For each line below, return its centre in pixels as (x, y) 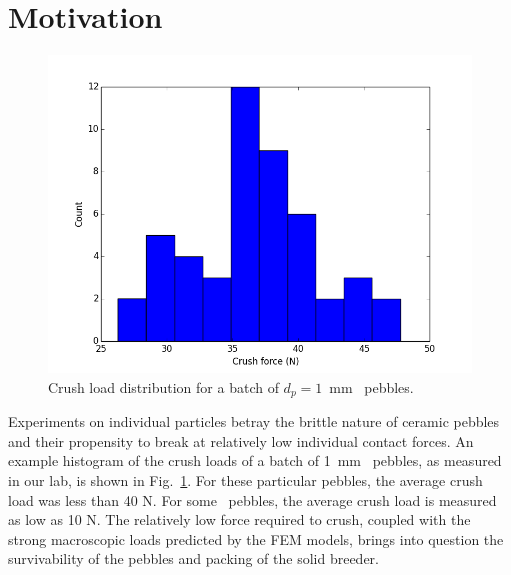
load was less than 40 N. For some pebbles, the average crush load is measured (252, 499)
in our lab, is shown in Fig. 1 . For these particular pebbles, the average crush (245, 479)
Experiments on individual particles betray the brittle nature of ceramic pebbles (254, 421)
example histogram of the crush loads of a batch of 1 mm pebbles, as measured (255, 460)
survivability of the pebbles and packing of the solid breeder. (193, 558)
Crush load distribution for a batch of (163, 386)
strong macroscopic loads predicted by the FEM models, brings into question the (256, 538)
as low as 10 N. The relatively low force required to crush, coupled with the (239, 519)
